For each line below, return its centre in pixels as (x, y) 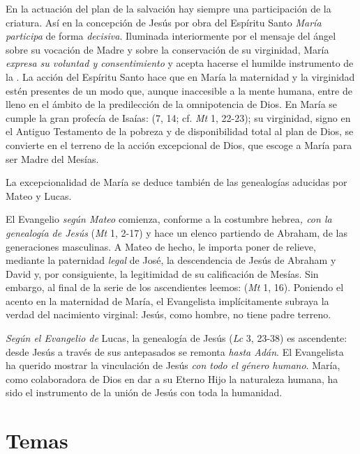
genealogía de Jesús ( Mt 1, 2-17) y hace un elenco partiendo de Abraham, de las (177, 232)
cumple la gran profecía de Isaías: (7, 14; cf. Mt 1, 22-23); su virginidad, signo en (178, 117)
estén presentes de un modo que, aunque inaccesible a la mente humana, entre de (179, 90)
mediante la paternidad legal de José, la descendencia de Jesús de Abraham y (171, 260)
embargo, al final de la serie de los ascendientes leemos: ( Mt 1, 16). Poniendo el (175, 287)
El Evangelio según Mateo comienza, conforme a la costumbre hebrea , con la (169, 219)
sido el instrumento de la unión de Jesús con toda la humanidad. (144, 392)
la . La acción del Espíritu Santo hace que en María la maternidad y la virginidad (180, 76)
